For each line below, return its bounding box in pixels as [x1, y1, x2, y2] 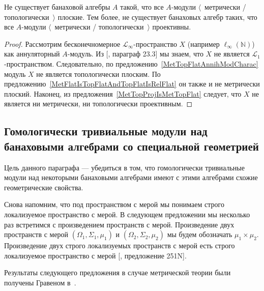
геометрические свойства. [4, 182, 83, 192]
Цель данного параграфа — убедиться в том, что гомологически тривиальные [4, 162, 245, 172]
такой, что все [120, 2, 164, 12]
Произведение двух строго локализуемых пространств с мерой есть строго [4, 240, 235, 251]
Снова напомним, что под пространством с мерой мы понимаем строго [4, 199, 224, 210]
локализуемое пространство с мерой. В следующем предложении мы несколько [4, 209, 250, 219]
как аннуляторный [4, 48, 60, 59]
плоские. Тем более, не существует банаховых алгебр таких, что [57, 11, 257, 22]
